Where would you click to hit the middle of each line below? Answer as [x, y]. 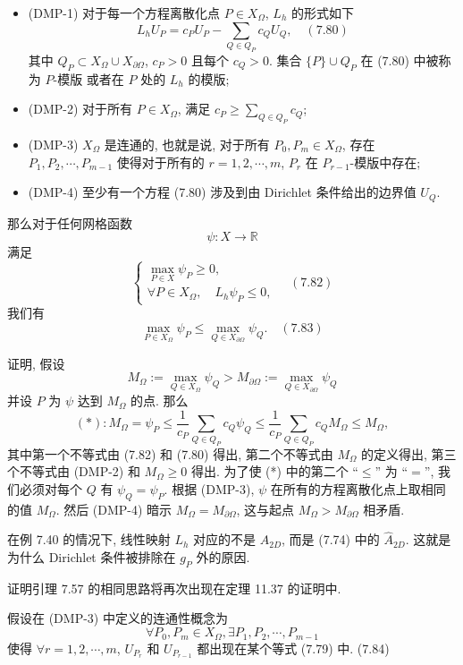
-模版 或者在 [88, 78]
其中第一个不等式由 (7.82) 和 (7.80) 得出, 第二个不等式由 [170, 453]
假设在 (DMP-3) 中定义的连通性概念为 [118, 618]
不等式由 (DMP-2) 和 [80, 471]
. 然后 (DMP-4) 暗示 [114, 509]
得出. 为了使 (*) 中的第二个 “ [274, 471]
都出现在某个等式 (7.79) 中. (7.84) [293, 648]
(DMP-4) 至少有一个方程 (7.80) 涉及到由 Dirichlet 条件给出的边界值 [222, 192]
